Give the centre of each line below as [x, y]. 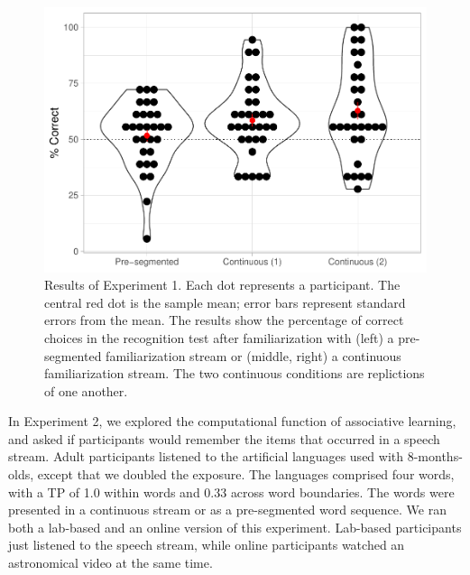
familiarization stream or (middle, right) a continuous [253, 355]
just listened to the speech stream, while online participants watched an [207, 545]
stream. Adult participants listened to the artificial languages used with [206, 456]
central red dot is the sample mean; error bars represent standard [225, 302]
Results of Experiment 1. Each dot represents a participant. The [222, 285]
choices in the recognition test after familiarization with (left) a [219, 337]
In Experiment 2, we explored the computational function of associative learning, [232, 421]
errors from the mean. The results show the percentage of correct [224, 320]
